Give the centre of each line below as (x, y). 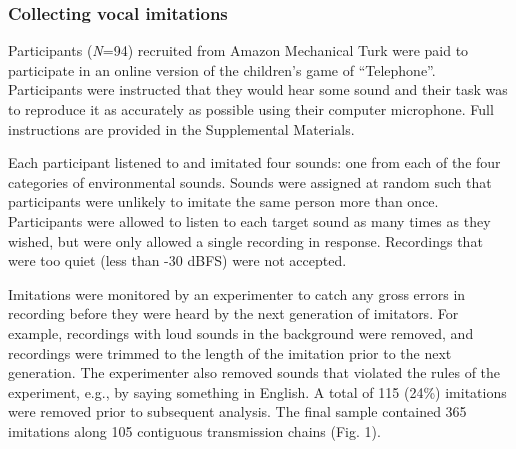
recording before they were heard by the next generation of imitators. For (233, 313)
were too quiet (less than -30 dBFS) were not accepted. (177, 260)
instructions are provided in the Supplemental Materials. (181, 128)
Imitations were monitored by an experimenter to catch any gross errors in (237, 293)
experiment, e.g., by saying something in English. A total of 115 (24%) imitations (257, 391)
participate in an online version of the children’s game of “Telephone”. (222, 69)
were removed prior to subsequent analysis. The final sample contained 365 (237, 411)
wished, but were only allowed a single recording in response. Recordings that (245, 240)
